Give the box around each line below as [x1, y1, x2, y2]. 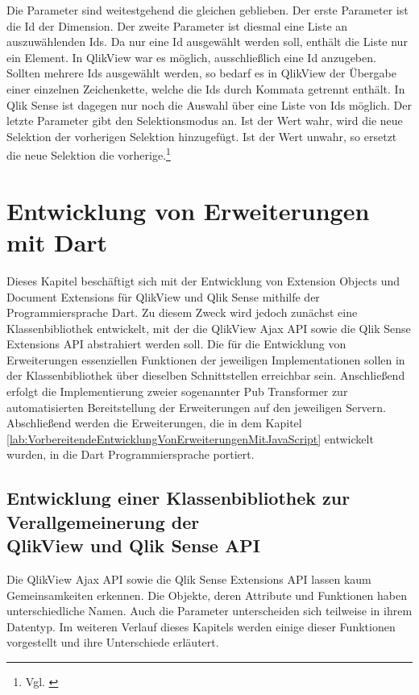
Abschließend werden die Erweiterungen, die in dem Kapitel [6, 414, 302, 431]
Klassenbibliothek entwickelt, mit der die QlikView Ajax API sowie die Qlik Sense [6, 319, 411, 336]
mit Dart [6, 225, 108, 258]
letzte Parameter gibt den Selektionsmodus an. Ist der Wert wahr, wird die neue [6, 112, 403, 129]
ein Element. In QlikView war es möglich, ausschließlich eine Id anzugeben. [6, 48, 376, 65]
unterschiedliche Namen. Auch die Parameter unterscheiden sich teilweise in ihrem [6, 602, 413, 619]
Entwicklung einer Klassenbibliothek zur [6, 485, 351, 510]
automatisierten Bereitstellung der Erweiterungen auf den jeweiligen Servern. [6, 398, 387, 415]
